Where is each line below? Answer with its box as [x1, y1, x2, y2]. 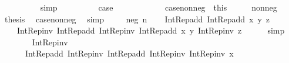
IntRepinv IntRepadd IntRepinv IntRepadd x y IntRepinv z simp [16, 24, 285, 37]
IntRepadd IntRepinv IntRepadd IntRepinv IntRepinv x [25, 47, 234, 59]
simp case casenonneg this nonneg [40, 1, 277, 13]
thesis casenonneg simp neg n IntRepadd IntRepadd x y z [4, 12, 270, 25]
